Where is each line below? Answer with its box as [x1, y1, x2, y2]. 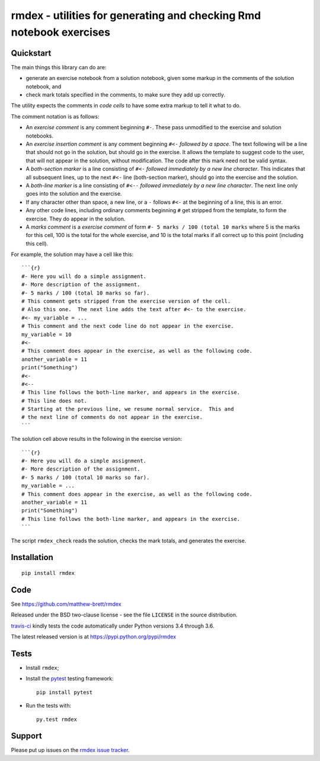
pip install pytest [36, 689, 93, 696]
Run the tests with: [25, 702, 71, 709]
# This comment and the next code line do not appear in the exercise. [21, 323, 234, 330]
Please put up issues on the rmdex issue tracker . [11, 747, 130, 754]
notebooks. [25, 132, 53, 139]
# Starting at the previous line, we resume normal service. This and [21, 406, 234, 413]
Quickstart [11, 48, 52, 58]
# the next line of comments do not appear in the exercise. [21, 414, 203, 421]
